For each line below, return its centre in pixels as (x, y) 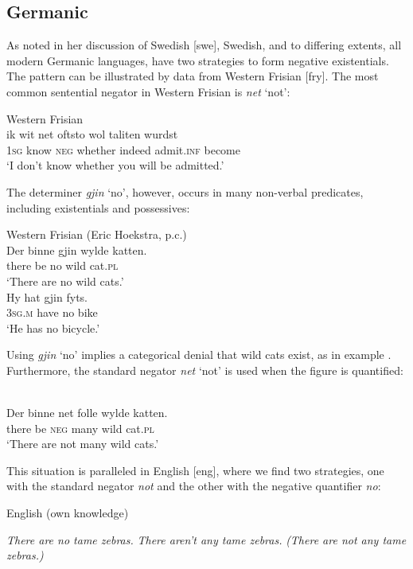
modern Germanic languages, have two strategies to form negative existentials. (198, 60)
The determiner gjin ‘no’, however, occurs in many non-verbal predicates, (185, 191)
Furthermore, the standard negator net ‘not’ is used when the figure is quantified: (205, 370)
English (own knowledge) (68, 513)
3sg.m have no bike (52, 312)
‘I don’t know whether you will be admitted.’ (115, 165)
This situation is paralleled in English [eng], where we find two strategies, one (195, 470)
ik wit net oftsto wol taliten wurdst (92, 134)
